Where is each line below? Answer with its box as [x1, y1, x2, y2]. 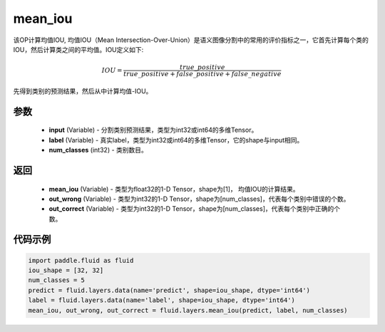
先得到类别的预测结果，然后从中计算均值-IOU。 [13, 86, 153, 95]
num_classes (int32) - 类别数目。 [48, 146, 148, 155]
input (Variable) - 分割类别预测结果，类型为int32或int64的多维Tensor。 [48, 125, 258, 135]
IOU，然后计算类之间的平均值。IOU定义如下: [13, 45, 144, 53]
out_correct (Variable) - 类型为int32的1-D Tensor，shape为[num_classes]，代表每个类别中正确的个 [48, 204, 340, 213]
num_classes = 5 [28, 276, 86, 284]
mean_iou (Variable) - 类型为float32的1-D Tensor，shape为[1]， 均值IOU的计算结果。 [48, 185, 299, 193]
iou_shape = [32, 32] [28, 266, 104, 274]
